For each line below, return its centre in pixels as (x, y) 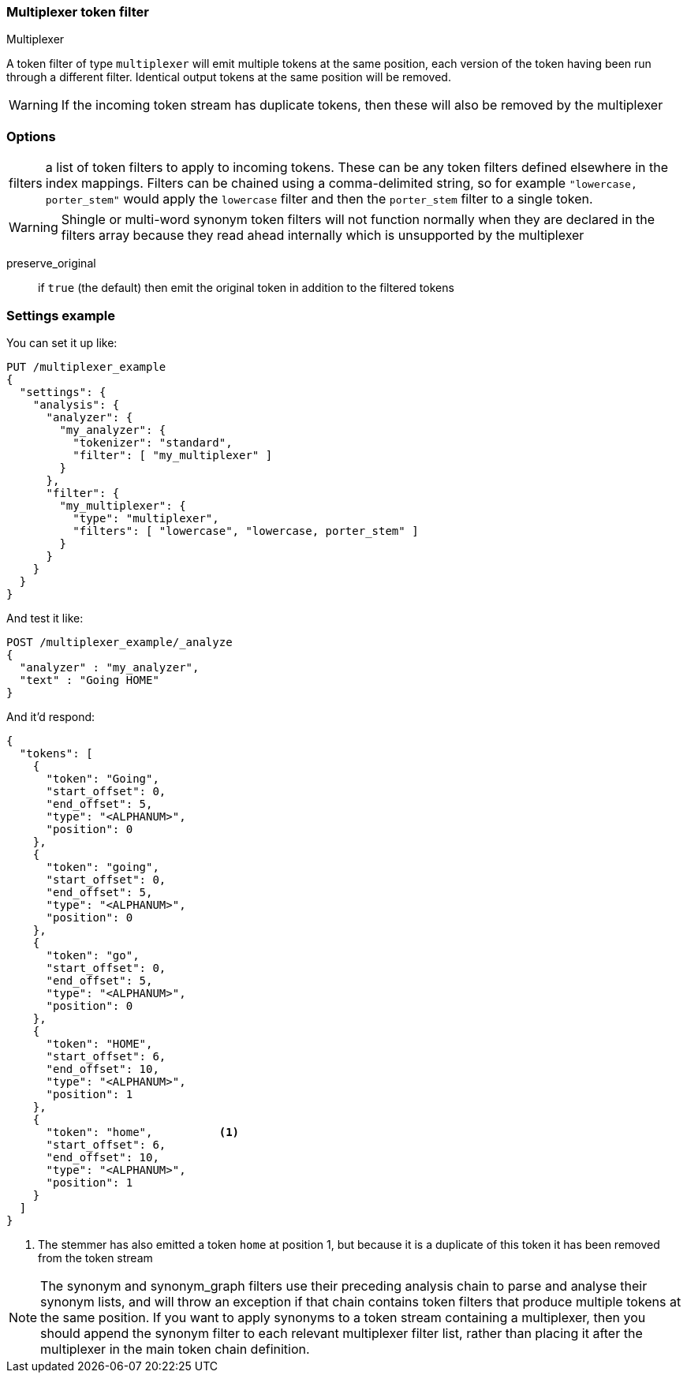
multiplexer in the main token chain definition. (175, 1349)
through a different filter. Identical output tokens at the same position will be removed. (229, 77)
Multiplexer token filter (78, 12)
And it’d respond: (51, 716)
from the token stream (95, 1258)
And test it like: (45, 618)
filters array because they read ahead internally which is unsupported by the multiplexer (323, 235)
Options (31, 136)
